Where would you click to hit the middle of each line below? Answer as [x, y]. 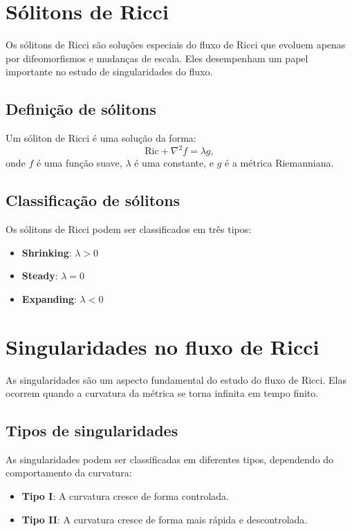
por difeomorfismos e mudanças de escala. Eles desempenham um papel [157, 58]
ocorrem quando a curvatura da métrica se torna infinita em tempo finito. [162, 393]
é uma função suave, [79, 163]
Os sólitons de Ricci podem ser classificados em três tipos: [129, 229]
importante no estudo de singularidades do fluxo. [109, 72]
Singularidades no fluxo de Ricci [163, 346]
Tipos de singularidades [92, 430]
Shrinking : [47, 252]
